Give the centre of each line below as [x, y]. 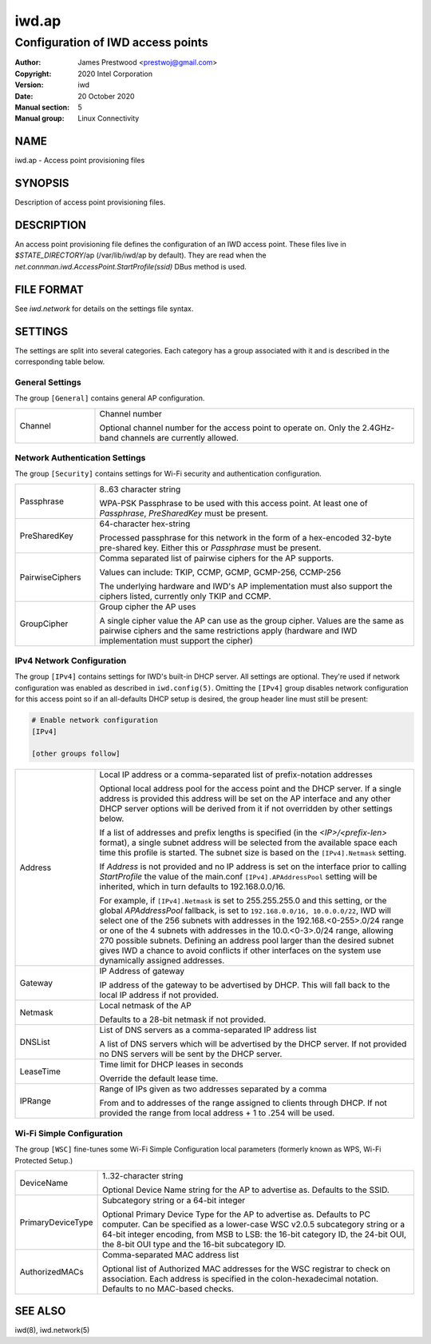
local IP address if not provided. [159, 995]
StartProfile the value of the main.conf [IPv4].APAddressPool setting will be [239, 877]
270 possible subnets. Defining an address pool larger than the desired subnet [247, 941]
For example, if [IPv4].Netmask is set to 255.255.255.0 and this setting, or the [243, 901]
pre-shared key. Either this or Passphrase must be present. [210, 548]
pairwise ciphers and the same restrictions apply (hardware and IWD [228, 630]
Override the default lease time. [159, 1079]
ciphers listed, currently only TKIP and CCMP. [185, 596]
